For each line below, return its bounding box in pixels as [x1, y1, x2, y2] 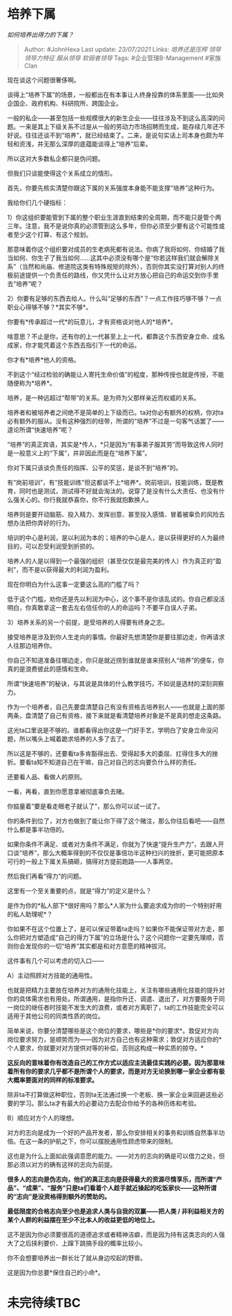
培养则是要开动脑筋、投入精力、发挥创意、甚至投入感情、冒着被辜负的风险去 [7, 510, 225, 518]
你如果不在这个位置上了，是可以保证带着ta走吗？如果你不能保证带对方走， [7, 924, 219, 933]
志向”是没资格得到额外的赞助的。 [16, 1192, 111, 1201]
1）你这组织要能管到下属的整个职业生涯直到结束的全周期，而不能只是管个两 [7, 213, 222, 221]
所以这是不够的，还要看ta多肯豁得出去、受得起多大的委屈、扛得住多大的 [7, 749, 213, 757]
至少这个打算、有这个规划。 [12, 230, 92, 238]
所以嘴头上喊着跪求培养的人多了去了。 [19, 734, 128, 743]
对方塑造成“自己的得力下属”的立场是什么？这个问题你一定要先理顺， [25, 933, 219, 942]
